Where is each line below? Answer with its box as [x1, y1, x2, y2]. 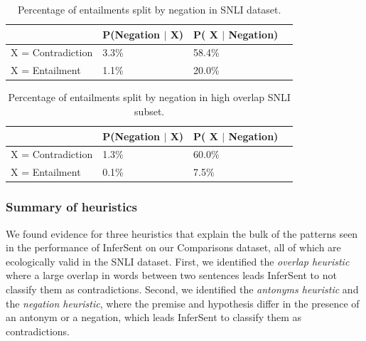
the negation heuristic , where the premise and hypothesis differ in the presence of [6, 295, 360, 310]
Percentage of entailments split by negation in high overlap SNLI [8, 90, 291, 105]
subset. [134, 103, 165, 118]
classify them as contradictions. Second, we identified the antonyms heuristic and [6, 281, 359, 296]
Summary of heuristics [6, 198, 138, 216]
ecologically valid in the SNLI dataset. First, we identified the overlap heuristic [6, 253, 350, 268]
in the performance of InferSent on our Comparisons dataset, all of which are [6, 240, 341, 255]
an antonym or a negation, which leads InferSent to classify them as [6, 310, 302, 325]
